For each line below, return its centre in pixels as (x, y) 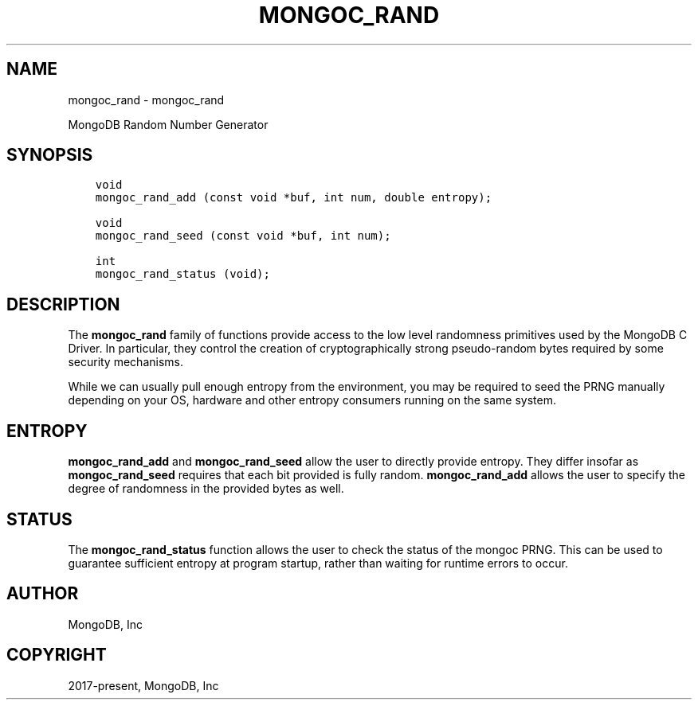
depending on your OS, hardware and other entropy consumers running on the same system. (312, 400)
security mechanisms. (125, 362)
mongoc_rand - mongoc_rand (146, 99)
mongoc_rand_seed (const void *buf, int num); (243, 236)
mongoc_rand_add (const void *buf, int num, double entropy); (294, 198)
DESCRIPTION (63, 304)
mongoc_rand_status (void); (182, 274)
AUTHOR (43, 594)
